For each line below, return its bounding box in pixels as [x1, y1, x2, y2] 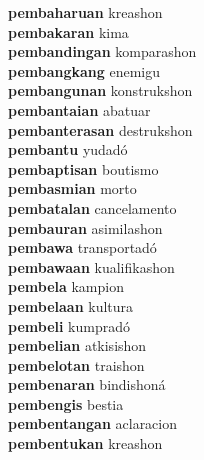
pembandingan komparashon [8, 41, 197, 62]
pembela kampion [8, 276, 124, 297]
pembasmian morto [8, 178, 137, 199]
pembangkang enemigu [8, 60, 161, 81]
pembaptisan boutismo [8, 158, 159, 179]
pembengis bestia [8, 393, 124, 414]
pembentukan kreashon [8, 433, 163, 454]
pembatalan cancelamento [8, 197, 177, 218]
